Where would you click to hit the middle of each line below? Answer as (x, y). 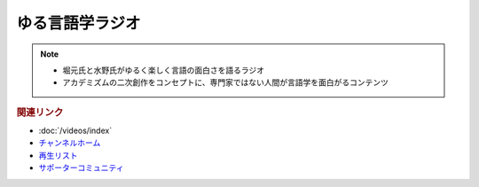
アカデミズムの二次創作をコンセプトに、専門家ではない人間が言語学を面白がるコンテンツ (226, 82)
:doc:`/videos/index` (75, 130)
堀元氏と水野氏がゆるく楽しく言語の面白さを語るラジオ (164, 70)
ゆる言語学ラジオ (79, 23)
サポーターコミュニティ (81, 168)
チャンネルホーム (70, 143)
